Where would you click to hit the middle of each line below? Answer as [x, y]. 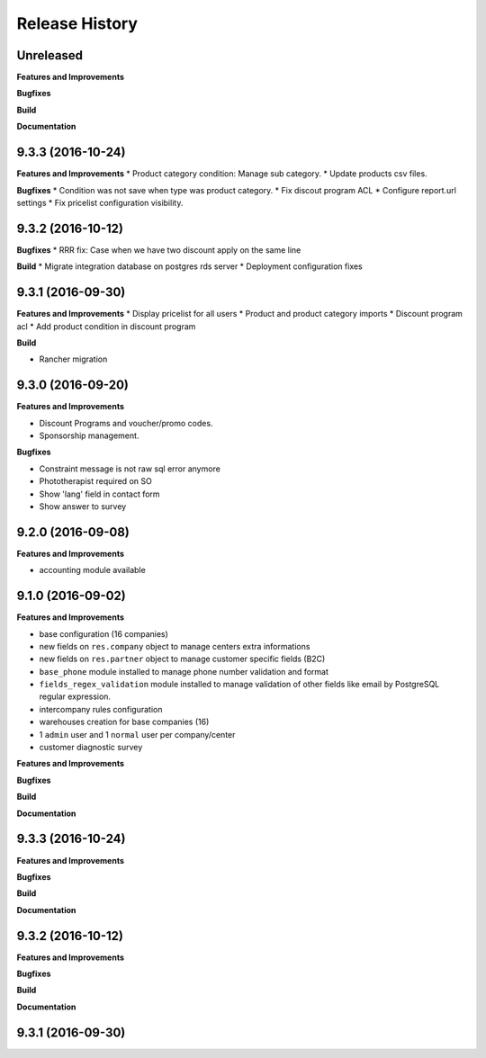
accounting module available [92, 570]
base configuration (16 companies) [103, 633]
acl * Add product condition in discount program [106, 326]
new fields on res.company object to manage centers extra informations [175, 646]
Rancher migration [73, 359]
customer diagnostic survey [91, 748]
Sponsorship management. [89, 435]
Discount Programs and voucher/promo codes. [126, 423]
